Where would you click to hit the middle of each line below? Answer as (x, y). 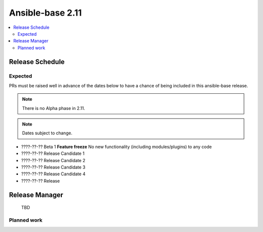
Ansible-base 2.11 (46, 13)
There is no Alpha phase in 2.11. (54, 108)
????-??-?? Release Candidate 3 (53, 167)
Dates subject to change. (47, 133)
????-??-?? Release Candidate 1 (53, 153)
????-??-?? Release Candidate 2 (53, 160)
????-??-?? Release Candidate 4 (53, 174)
